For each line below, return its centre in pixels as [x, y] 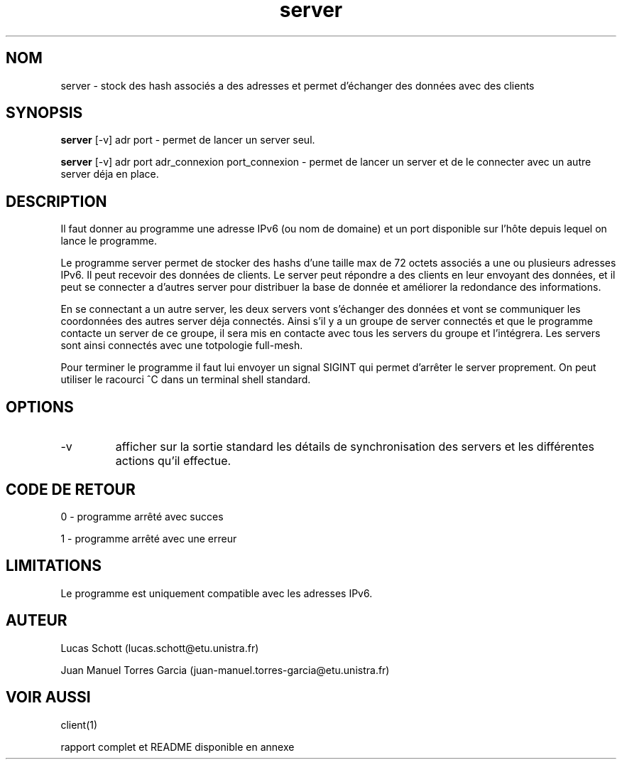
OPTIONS [40, 407]
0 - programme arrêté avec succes [142, 516]
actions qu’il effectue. [173, 461]
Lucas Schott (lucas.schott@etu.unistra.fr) [160, 648]
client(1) [79, 724]
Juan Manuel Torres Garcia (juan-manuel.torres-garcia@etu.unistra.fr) [225, 670]
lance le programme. [109, 241]
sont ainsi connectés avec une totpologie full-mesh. [182, 346]
